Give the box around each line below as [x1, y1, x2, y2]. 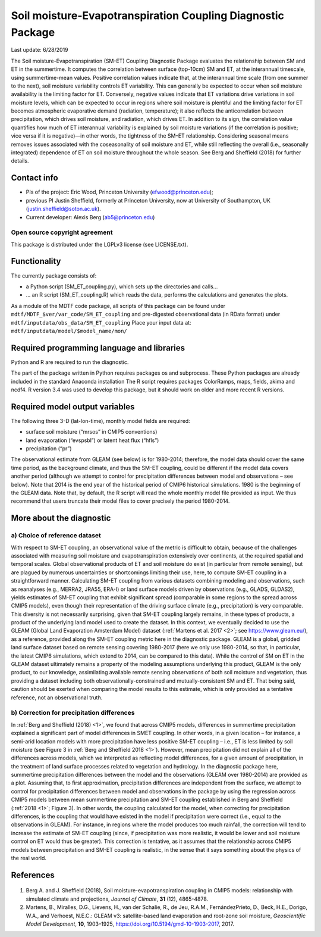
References [11, 870, 55, 880]
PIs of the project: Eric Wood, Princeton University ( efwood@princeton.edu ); [26, 188, 213, 196]
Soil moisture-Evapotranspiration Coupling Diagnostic [11, 9, 285, 22]
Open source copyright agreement [11, 228, 113, 236]
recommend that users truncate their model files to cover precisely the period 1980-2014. [11, 497, 230, 505]
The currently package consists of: [11, 272, 97, 279]
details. [11, 157, 29, 164]
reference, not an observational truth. [11, 694, 103, 701]
